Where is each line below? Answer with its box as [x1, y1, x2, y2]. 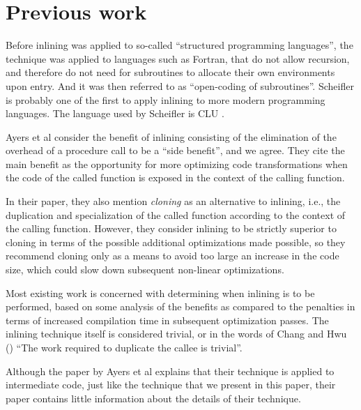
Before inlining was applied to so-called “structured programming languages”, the [6, 38, 353, 52]
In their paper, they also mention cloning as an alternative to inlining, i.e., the [6, 194, 341, 208]
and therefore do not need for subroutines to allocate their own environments [6, 65, 335, 79]
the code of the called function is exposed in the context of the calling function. [6, 170, 345, 185]
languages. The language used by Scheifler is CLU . [6, 106, 224, 121]
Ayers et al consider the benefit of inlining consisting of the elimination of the [6, 129, 337, 144]
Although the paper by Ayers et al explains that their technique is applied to [6, 363, 335, 378]
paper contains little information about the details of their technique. [6, 390, 301, 405]
